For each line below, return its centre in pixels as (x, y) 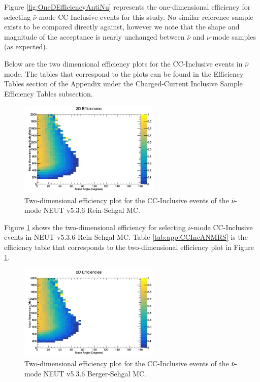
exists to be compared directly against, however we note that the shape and (122, 27)
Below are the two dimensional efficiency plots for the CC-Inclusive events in (123, 63)
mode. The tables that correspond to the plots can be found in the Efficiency (124, 73)
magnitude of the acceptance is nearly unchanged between (94, 36)
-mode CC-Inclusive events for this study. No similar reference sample (145, 17)
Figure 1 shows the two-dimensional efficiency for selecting (95, 227)
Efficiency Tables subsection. (48, 93)
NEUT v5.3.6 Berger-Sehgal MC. (95, 373)
